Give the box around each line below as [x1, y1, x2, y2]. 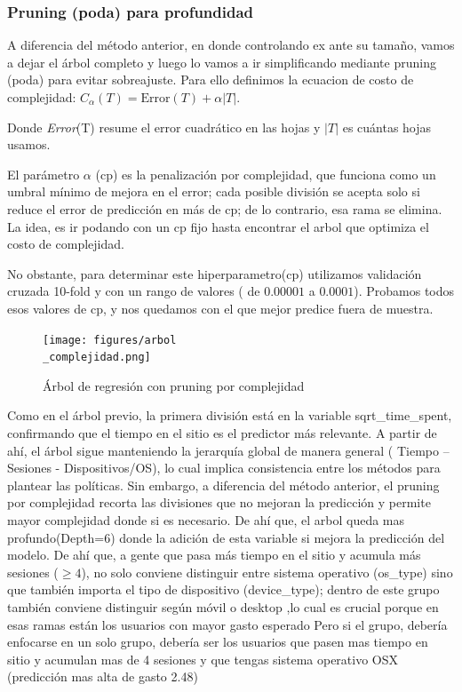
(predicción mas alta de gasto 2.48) [7, 667, 198, 686]
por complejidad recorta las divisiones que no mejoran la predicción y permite [7, 493, 431, 512]
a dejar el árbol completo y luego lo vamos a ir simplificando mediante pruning [7, 52, 436, 71]
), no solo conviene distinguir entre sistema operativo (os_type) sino [81, 562, 453, 581]
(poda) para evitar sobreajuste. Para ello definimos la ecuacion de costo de [7, 70, 414, 89]
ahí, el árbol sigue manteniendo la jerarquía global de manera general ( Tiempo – [7, 441, 450, 459]
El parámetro [7, 164, 80, 183]
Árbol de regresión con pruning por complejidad [43, 376, 305, 394]
